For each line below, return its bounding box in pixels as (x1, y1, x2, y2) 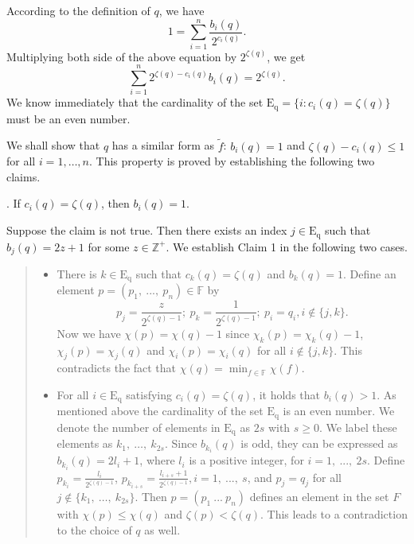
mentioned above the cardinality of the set (57, 402, 264, 419)
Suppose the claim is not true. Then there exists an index (6, 222, 287, 239)
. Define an (343, 265, 396, 282)
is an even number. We (283, 402, 395, 419)
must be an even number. (6, 110, 131, 126)
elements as (57, 435, 113, 452)
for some (88, 238, 130, 255)
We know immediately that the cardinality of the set (6, 94, 264, 111)
